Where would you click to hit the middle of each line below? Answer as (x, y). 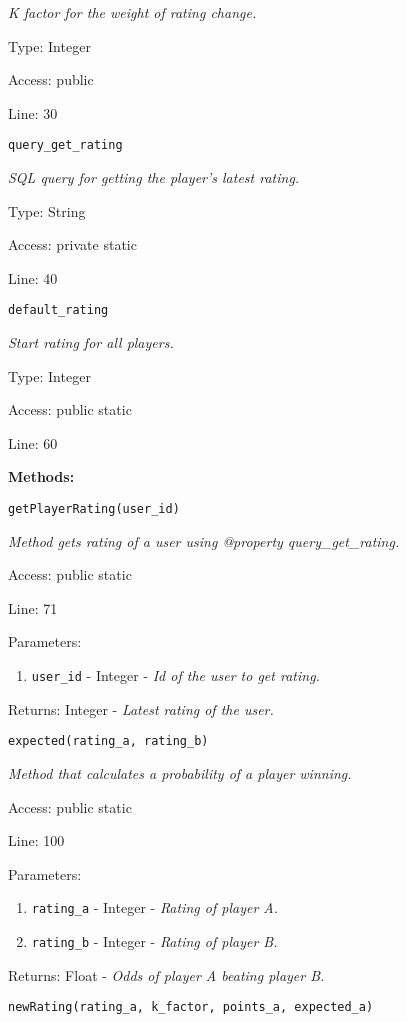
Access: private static (72, 244)
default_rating (58, 310)
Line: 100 (36, 840)
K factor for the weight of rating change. (132, 12)
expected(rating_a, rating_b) (108, 741)
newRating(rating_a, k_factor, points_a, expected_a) (191, 1007)
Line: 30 (33, 112)
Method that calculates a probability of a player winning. (180, 772)
